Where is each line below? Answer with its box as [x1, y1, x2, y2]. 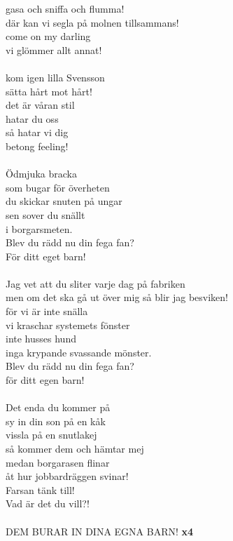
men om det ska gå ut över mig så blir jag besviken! [6, 290, 228, 305]
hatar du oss [6, 111, 59, 126]
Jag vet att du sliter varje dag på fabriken [6, 276, 185, 290]
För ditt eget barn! [6, 248, 86, 263]
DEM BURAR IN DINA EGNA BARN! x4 [6, 523, 194, 538]
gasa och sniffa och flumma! [6, 1, 125, 15]
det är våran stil [6, 98, 75, 112]
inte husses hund [6, 331, 76, 346]
